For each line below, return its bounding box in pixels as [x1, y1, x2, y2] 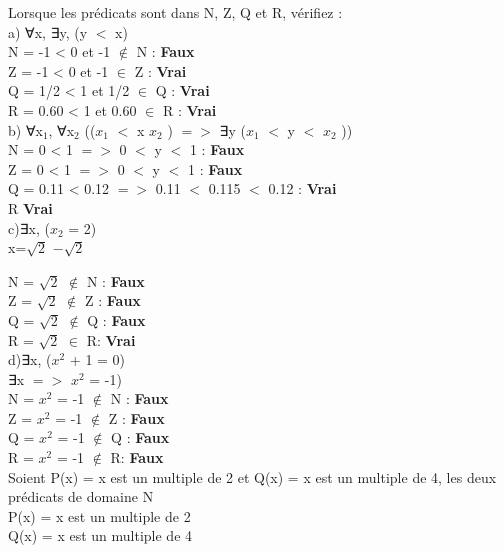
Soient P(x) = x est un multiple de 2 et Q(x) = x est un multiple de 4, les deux [8, 466, 497, 487]
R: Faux [110, 447, 164, 468]
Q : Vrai [155, 80, 210, 101]
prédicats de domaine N [8, 486, 154, 507]
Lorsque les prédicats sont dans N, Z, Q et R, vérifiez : [8, 2, 343, 22]
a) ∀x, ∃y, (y [8, 21, 88, 42]
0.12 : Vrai [268, 178, 337, 199]
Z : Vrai [134, 60, 187, 81]
